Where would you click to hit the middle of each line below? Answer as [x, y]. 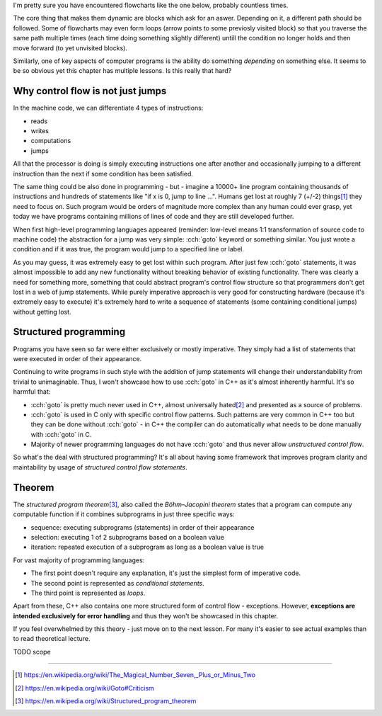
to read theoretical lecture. [52, 639]
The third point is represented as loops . [88, 593]
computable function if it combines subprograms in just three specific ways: [124, 514]
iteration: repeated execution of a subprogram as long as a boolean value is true [147, 547]
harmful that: [32, 392]
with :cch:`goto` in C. [61, 434]
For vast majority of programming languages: [79, 560]
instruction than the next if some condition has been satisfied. [103, 174]
